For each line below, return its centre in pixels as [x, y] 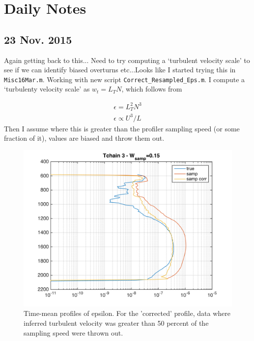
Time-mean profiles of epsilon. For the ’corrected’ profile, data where [127, 313]
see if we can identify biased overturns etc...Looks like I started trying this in [120, 70]
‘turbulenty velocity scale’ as [47, 89]
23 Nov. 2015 [38, 39]
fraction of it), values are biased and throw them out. [84, 138]
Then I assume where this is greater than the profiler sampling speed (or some [122, 128]
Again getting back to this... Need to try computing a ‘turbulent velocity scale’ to [127, 60]
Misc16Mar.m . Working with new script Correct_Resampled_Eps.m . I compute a [125, 79]
